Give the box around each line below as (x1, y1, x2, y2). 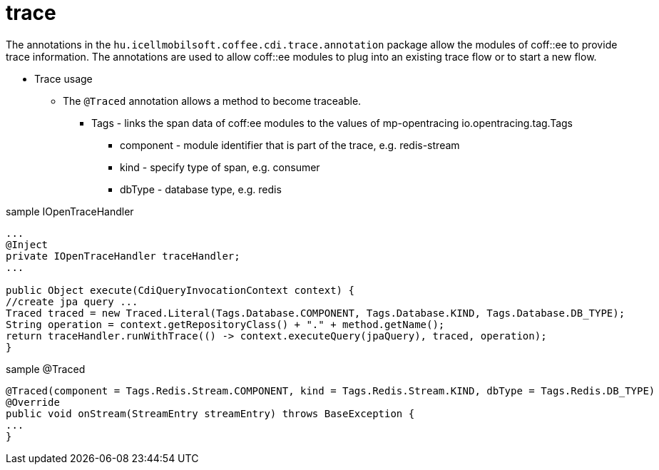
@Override (6, 396, 60, 408)
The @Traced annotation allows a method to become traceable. (63, 94, 362, 107)
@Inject (6, 238, 48, 250)
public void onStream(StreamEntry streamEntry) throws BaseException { (6, 407, 415, 419)
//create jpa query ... (6, 295, 138, 307)
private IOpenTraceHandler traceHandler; (6, 250, 240, 262)
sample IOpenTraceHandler (6, 205, 134, 218)
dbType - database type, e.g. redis (120, 183, 282, 195)
